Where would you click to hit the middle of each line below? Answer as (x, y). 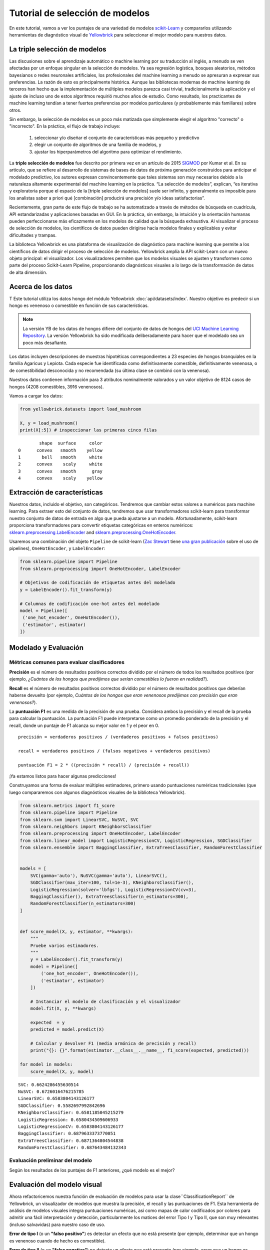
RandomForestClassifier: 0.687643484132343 (72, 1148)
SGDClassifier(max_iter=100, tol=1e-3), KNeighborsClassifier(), (112, 883)
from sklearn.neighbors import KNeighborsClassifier (86, 826)
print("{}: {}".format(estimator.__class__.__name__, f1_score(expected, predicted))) (140, 1050)
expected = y (47, 1022)
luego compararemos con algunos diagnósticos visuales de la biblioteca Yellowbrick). (97, 792)
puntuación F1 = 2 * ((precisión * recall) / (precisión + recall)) (104, 765)
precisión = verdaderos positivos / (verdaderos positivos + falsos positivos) (118, 737)
